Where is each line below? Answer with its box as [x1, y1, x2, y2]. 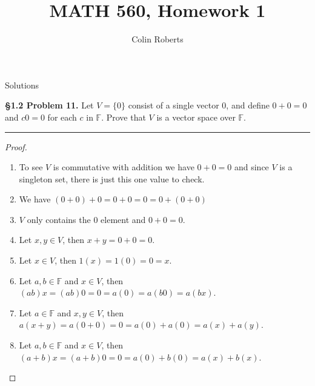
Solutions [5, 78, 39, 91]
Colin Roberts [131, 33, 184, 45]
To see [19, 161, 43, 173]
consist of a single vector [128, 99, 219, 111]
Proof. [5, 140, 27, 153]
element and [101, 213, 146, 225]
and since [234, 161, 269, 173]
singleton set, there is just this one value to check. [19, 172, 205, 185]
